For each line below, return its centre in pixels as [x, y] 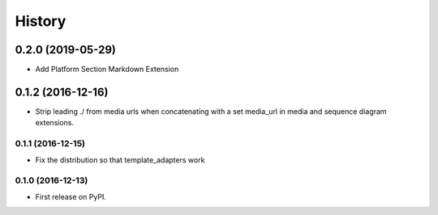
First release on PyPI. [71, 196]
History [41, 21]
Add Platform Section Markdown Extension [107, 70]
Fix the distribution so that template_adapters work [120, 160]
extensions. [55, 123]
